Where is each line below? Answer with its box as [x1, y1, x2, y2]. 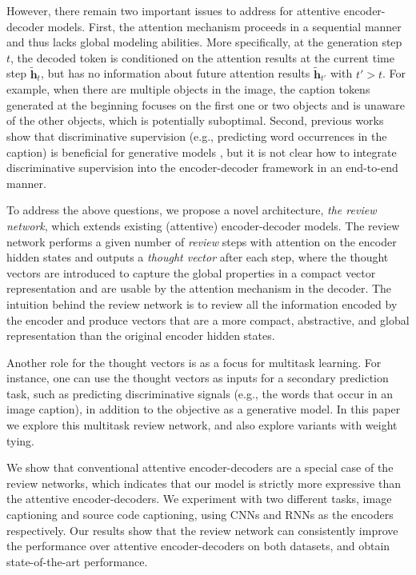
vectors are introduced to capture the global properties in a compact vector [6, 264, 376, 281]
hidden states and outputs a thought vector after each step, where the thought [6, 249, 389, 266]
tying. [6, 432, 35, 449]
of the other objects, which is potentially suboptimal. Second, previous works [6, 112, 384, 129]
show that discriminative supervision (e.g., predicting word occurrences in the [6, 127, 387, 144]
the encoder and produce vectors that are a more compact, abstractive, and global [6, 311, 410, 328]
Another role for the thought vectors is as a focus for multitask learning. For [6, 353, 382, 370]
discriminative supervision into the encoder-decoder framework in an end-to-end [6, 159, 398, 176]
